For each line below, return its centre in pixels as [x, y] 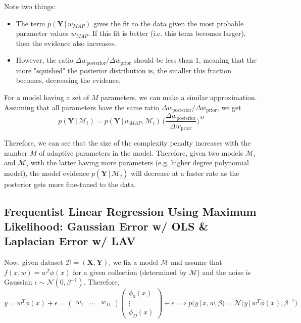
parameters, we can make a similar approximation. [179, 97]
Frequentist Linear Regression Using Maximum [130, 211]
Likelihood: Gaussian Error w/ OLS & [106, 226]
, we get [229, 107]
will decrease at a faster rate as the [185, 173]
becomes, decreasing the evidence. [68, 80]
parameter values [42, 33]
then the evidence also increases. [66, 43]
